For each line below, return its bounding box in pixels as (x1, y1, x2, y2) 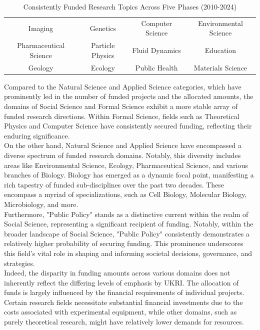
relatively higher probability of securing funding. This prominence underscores (4, 238, 243, 248)
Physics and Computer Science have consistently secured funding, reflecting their (4, 120, 252, 131)
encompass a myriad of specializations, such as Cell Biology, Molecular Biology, (4, 189, 247, 199)
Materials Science (193, 62, 247, 72)
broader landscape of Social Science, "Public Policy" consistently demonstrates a (4, 228, 249, 238)
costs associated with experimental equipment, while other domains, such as (4, 306, 237, 317)
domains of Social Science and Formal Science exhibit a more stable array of (4, 101, 238, 111)
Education (204, 45, 236, 55)
